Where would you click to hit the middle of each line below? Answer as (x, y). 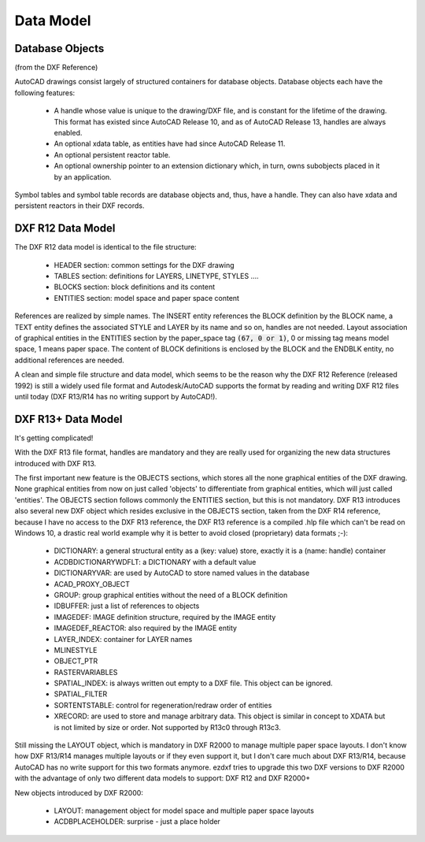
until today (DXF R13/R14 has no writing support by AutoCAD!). (116, 396)
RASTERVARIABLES (86, 672)
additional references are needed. (70, 360)
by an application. (83, 176)
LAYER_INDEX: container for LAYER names (123, 639)
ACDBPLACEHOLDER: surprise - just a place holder (137, 822)
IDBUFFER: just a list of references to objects (127, 606)
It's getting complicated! (54, 438)
